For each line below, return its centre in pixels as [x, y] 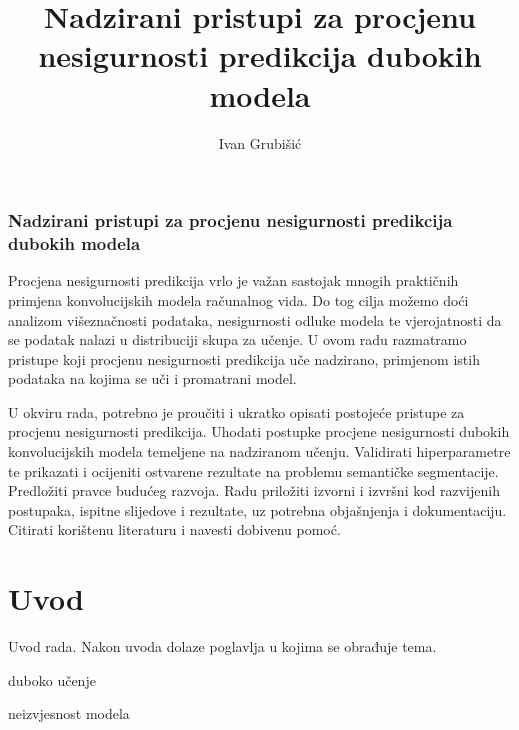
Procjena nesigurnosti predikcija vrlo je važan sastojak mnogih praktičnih [233, 280]
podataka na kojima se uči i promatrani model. [152, 378]
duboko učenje [52, 679]
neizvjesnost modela [69, 713]
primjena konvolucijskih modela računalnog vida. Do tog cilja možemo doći [238, 299]
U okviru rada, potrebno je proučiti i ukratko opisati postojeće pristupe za [236, 411]
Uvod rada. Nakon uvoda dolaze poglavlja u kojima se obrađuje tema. [222, 646]
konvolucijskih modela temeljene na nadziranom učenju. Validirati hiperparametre [259, 451]
